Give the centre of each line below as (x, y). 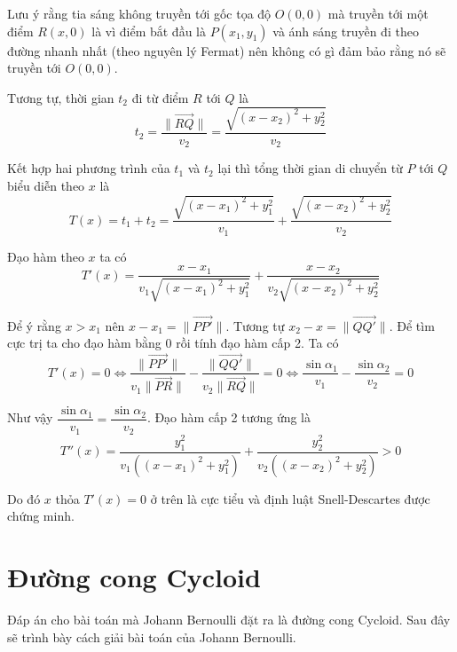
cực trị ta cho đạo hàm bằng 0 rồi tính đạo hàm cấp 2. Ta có (173, 343)
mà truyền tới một (378, 13)
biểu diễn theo (46, 185)
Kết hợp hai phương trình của (89, 168)
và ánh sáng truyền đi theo (346, 31)
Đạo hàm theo (46, 256)
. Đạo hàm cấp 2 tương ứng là (229, 417)
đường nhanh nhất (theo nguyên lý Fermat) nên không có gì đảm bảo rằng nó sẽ (227, 50)
